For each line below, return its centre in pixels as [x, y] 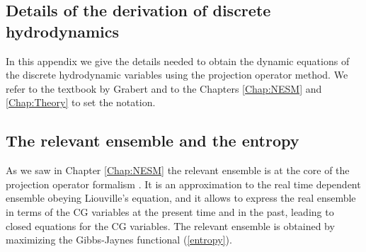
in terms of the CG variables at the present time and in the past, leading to [170, 211]
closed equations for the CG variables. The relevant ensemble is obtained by [170, 225]
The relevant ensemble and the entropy [153, 141]
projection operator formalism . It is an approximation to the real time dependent [183, 184]
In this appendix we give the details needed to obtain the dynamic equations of [178, 61]
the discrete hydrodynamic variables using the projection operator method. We [177, 75]
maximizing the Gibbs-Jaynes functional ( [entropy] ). [119, 240]
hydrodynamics [63, 31]
